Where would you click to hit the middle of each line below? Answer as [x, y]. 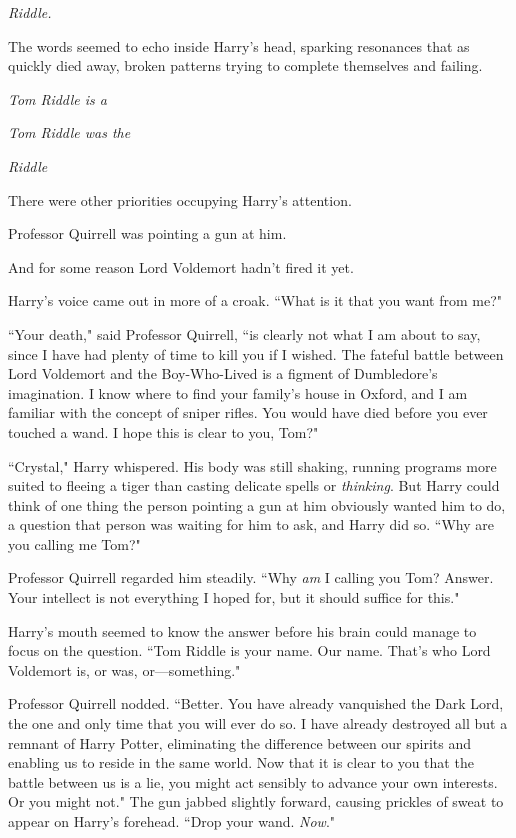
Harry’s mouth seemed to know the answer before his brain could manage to [242, 630]
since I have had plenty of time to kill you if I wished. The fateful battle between [256, 353]
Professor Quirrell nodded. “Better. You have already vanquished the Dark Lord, [256, 703]
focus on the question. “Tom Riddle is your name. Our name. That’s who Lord [249, 650]
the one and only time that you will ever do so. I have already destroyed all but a [258, 723]
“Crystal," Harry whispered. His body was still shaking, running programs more [252, 465]
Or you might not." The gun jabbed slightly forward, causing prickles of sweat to [256, 801]
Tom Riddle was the [69, 132]
